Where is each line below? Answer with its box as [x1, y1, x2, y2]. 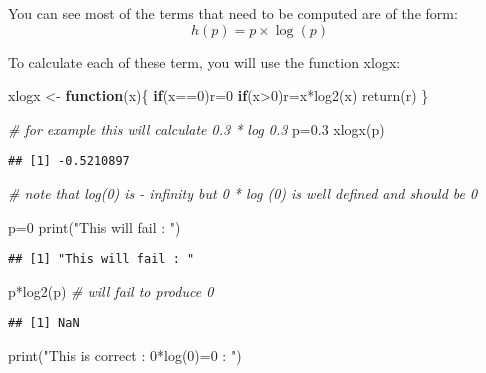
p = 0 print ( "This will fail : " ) [8, 216, 181, 237]
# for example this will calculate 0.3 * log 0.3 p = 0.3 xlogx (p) [8, 118, 385, 139]
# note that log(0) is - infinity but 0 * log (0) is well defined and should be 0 [8, 183, 478, 204]
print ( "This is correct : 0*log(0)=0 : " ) [8, 345, 242, 366]
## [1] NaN [8, 316, 80, 331]
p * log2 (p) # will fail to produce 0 [8, 280, 214, 301]
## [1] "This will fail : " [8, 252, 195, 267]
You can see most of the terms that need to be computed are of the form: [8, 3, 458, 23]
